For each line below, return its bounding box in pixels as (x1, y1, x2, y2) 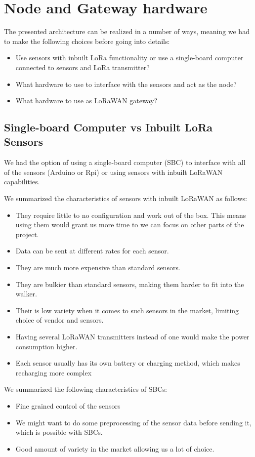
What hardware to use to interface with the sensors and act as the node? (15, 79, 237, 89)
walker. (15, 289, 38, 299)
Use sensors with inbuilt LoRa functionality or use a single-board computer (15, 52, 244, 63)
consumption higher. (15, 341, 78, 351)
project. (15, 229, 39, 239)
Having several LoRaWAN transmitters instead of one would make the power (15, 332, 250, 341)
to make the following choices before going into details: (4, 36, 170, 46)
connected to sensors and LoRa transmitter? (15, 62, 150, 72)
